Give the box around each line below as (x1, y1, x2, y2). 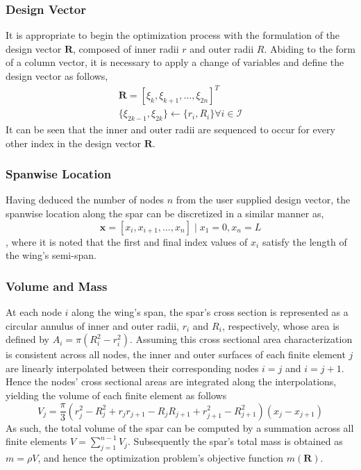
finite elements (6, 434, 67, 448)
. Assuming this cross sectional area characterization (129, 332, 353, 346)
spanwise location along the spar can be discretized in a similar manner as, (6, 205, 324, 220)
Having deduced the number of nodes (6, 192, 165, 207)
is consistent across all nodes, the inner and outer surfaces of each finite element (6, 347, 346, 362)
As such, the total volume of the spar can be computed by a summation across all (6, 420, 354, 435)
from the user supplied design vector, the (176, 192, 351, 207)
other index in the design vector (6, 135, 141, 150)
